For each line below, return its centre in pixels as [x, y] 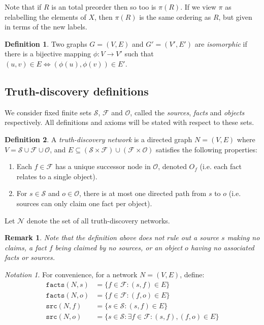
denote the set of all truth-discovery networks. [98, 220]
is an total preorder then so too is [104, 7]
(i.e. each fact [221, 166]
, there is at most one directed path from [143, 193]
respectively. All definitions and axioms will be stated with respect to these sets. [129, 122]
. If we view [198, 7]
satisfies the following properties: [207, 149]
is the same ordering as [175, 17]
